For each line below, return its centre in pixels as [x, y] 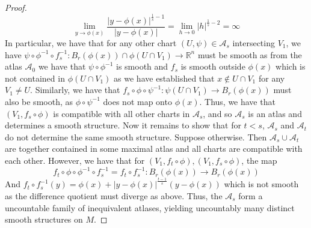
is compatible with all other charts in [122, 113]
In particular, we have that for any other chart [91, 43]
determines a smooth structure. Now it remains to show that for [123, 125]
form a [251, 196]
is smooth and [142, 66]
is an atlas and [275, 113]
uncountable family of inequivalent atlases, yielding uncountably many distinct [150, 207]
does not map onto [137, 101]
